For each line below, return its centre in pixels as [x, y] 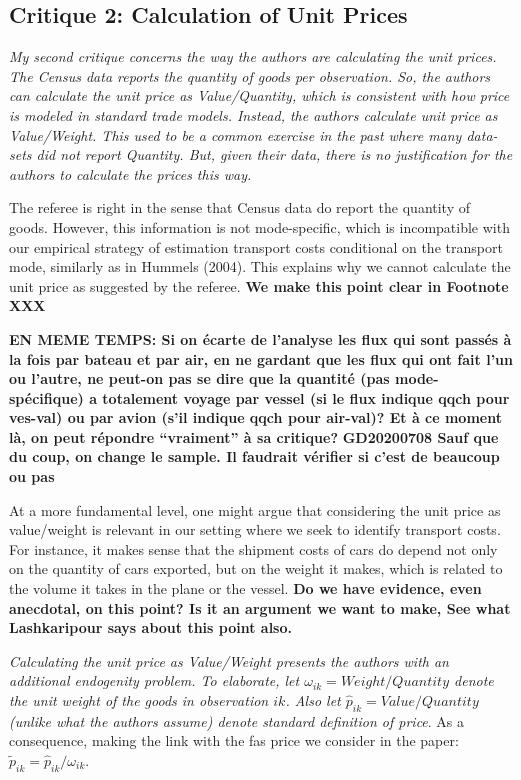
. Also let [313, 700]
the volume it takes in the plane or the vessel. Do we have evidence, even [245, 588]
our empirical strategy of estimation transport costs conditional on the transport [256, 246]
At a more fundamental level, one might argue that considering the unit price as [255, 509]
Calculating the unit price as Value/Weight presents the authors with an [229, 660]
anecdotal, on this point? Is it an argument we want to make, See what [260, 607]
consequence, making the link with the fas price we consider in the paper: [234, 740]
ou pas [32, 476]
